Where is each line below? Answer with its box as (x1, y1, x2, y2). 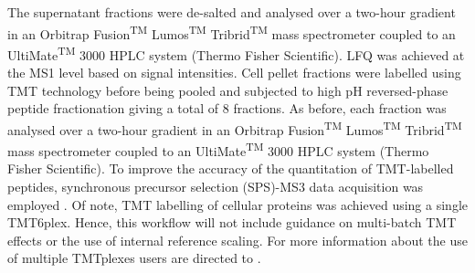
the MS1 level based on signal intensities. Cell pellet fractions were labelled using (7, 63, 461, 82)
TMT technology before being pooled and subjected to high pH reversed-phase (7, 80, 449, 100)
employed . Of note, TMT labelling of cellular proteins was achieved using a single (7, 194, 468, 214)
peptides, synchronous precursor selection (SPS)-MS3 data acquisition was (7, 176, 424, 195)
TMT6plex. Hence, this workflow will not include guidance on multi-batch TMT (7, 213, 457, 232)
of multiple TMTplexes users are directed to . (7, 248, 261, 268)
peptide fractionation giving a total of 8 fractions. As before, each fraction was (7, 99, 447, 118)
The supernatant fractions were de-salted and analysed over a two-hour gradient (7, 3, 456, 21)
